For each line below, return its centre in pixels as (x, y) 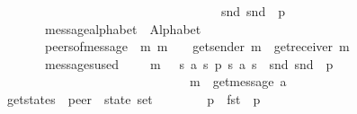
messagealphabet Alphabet (123, 28)
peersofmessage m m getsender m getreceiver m (197, 46)
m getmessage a (238, 81)
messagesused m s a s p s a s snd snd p (189, 63)
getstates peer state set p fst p (134, 98)
